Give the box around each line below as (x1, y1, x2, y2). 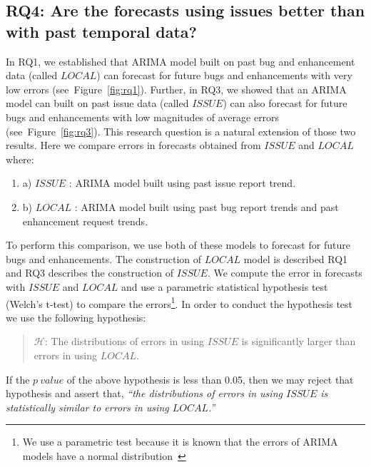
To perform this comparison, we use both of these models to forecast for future (6, 237, 350, 252)
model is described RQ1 (243, 251, 348, 266)
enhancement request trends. (22, 213, 148, 228)
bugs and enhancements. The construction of (6, 251, 202, 266)
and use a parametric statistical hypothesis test (121, 279, 328, 294)
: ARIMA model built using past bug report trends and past (74, 199, 339, 214)
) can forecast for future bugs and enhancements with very (96, 68, 352, 83)
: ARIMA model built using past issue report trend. (68, 175, 296, 190)
